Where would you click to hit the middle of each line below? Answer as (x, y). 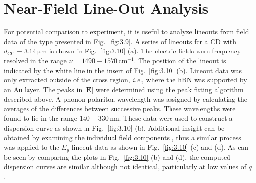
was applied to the (32, 147)
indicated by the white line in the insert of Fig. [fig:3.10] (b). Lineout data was (123, 70)
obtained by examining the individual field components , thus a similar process (123, 137)
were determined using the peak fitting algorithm (170, 89)
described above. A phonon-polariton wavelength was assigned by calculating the (126, 99)
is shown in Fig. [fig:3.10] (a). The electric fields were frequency (145, 51)
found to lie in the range (41, 118)
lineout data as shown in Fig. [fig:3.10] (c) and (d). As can (160, 147)
